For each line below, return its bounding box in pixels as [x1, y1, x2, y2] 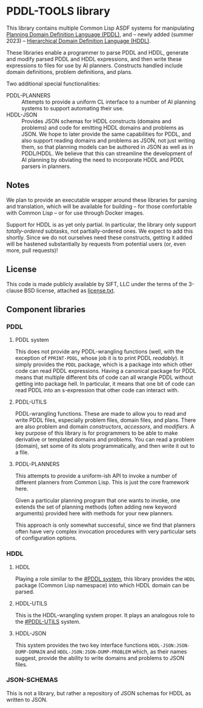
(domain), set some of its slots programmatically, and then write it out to [15, 442, 195, 450]
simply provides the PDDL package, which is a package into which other [15, 361, 193, 368]
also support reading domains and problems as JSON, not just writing [21, 136, 195, 144]
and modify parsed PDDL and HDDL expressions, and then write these [6, 55, 182, 62]
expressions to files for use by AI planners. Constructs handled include [6, 62, 183, 69]
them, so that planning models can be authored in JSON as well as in [21, 143, 193, 150]
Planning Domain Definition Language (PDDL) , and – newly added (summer [6, 30, 194, 38]
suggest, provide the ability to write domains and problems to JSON [15, 654, 185, 661]
